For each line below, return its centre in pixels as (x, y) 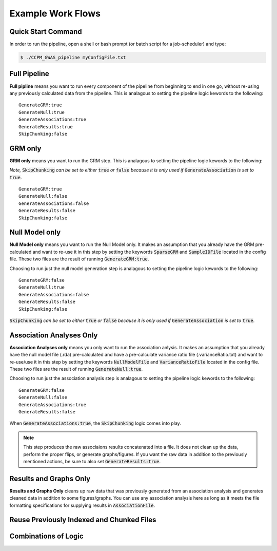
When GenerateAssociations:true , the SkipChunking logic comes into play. (95, 423)
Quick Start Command (46, 32)
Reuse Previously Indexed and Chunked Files (83, 520)
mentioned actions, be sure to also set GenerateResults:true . (92, 461)
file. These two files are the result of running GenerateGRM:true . (79, 259)
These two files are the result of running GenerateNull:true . (76, 369)
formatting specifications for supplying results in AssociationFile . (82, 505)
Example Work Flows (55, 13)
